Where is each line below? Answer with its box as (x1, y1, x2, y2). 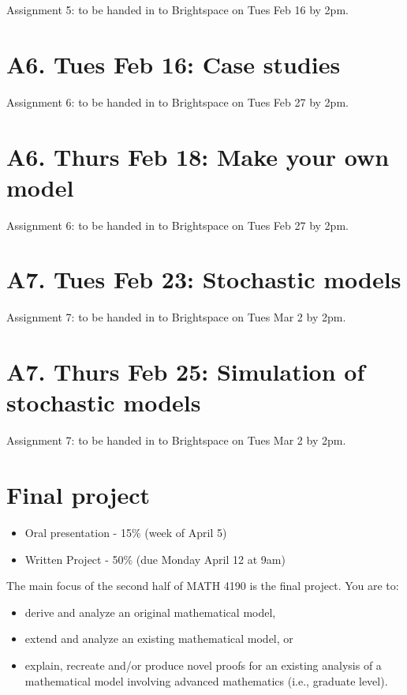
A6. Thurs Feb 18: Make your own (6, 140, 390, 172)
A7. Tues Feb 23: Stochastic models (6, 263, 401, 295)
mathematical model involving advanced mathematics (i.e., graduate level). (24, 672, 388, 689)
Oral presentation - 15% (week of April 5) (24, 524, 227, 540)
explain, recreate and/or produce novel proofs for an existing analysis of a (24, 656, 382, 673)
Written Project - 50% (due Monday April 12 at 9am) (24, 550, 286, 567)
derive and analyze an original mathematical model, (24, 603, 276, 620)
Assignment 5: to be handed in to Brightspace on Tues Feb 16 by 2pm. (6, 2, 349, 17)
